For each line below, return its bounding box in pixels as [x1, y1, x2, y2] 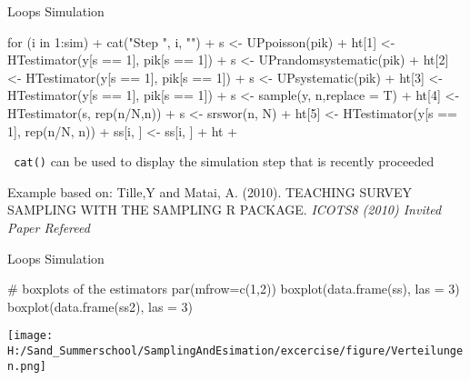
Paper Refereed [7, 218, 90, 236]
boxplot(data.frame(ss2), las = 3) [7, 296, 194, 315]
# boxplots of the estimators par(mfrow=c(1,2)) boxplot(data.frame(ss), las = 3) [7, 279, 460, 298]
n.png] [7, 359, 46, 373]
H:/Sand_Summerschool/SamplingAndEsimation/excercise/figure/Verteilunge [7, 345, 464, 358]
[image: [7, 329, 54, 343]
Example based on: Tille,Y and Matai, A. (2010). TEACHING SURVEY [7, 182, 413, 201]
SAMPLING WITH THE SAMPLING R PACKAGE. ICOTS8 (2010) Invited [7, 200, 442, 219]
